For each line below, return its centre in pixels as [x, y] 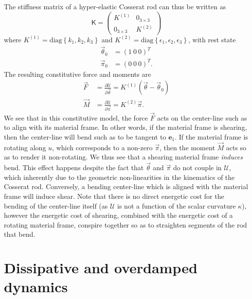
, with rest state [212, 39]
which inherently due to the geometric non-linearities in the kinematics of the [119, 177]
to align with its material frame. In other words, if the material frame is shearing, [126, 127]
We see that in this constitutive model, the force [76, 117]
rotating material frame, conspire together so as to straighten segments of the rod [126, 224]
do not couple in [198, 167]
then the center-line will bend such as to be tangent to [85, 137]
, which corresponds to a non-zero [102, 147]
